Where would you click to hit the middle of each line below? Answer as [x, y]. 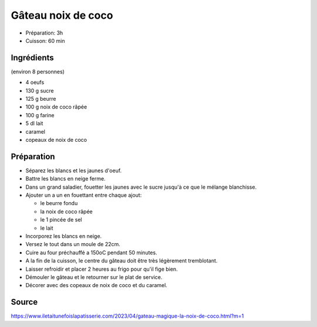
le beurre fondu [59, 203]
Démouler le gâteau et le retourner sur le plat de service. [94, 277]
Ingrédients [32, 58]
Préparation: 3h [44, 33]
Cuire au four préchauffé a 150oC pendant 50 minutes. [92, 253]
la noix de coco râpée [67, 212]
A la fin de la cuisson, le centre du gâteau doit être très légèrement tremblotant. [122, 261]
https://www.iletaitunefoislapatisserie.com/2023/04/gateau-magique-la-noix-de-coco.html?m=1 [127, 316]
